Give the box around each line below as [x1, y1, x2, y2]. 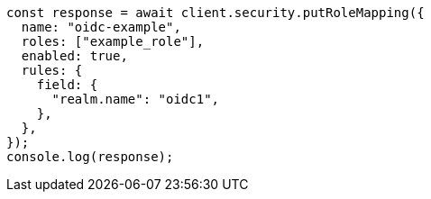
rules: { [21, 63, 83, 77]
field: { [36, 77, 98, 92]
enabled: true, [21, 49, 128, 63]
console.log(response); [6, 149, 174, 164]
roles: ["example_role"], [21, 34, 205, 49]
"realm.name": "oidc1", [51, 92, 220, 106]
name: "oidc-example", [21, 20, 181, 34]
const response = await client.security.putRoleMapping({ [6, 5, 425, 20]
